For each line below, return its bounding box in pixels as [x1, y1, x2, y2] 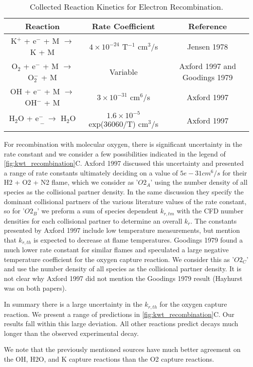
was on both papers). [4, 282, 67, 293]
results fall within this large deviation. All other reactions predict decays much [4, 318, 238, 329]
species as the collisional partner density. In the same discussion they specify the [4, 186, 244, 196]
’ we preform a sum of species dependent [37, 206, 158, 216]
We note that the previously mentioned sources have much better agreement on [4, 344, 241, 354]
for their [222, 167, 247, 177]
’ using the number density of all [150, 177, 248, 187]
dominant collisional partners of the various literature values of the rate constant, [4, 196, 247, 206]
